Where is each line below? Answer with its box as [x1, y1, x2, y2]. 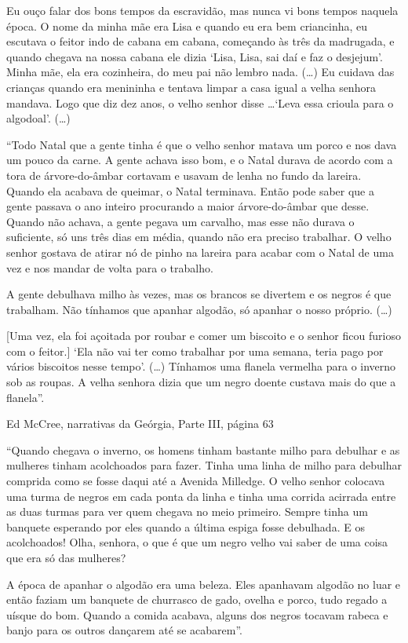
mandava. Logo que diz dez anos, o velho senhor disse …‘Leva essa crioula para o [6, 94, 394, 111]
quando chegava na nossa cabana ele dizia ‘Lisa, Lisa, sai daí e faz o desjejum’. [6, 48, 383, 64]
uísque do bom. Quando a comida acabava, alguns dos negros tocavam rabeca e [6, 606, 388, 623]
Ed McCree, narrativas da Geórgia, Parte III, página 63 [6, 415, 274, 432]
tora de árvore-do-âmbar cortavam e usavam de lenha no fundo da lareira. [6, 166, 362, 183]
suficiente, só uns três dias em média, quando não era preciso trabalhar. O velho [6, 228, 392, 245]
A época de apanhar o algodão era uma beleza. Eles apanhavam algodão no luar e [6, 575, 401, 592]
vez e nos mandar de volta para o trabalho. [6, 259, 213, 276]
